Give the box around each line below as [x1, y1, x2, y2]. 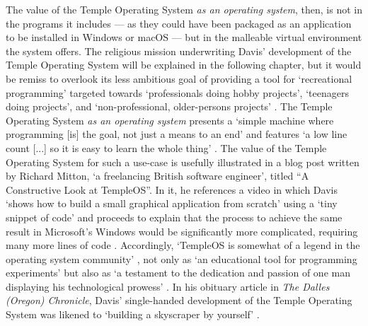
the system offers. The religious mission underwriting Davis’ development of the [6, 43, 352, 58]
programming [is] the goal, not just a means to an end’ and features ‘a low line [6, 127, 347, 141]
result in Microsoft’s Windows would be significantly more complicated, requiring [6, 223, 358, 238]
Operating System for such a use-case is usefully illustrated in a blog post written [6, 154, 360, 169]
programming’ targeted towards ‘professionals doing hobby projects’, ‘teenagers [6, 85, 349, 100]
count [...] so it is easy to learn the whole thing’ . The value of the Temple [6, 140, 327, 155]
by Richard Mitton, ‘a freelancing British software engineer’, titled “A [6, 168, 309, 183]
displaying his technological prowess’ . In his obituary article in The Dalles [6, 279, 330, 293]
